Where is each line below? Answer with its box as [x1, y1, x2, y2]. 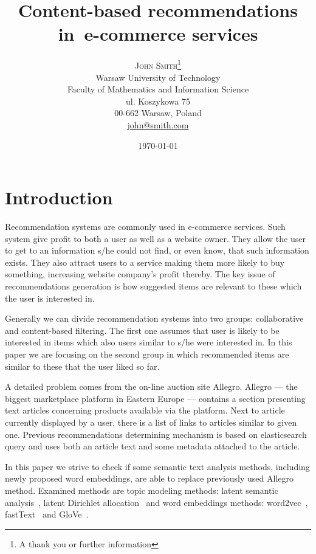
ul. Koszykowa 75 [126, 94, 190, 107]
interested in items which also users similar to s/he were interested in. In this [5, 336, 292, 348]
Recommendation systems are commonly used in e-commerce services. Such [5, 220, 286, 233]
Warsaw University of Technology [95, 71, 221, 83]
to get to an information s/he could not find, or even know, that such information [5, 244, 309, 257]
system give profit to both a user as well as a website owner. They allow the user [5, 232, 306, 244]
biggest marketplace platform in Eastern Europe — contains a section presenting [5, 392, 306, 404]
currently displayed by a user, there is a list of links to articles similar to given [5, 415, 297, 428]
